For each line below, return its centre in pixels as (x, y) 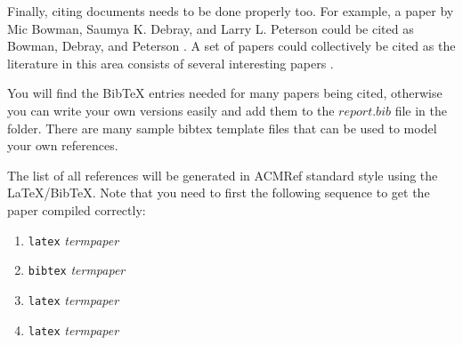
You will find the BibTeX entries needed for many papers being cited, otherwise (225, 93)
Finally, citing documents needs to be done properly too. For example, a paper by (231, 11)
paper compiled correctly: (77, 209)
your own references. (63, 145)
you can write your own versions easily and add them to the (171, 110)
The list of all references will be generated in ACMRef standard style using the (223, 175)
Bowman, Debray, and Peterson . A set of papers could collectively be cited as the (231, 46)
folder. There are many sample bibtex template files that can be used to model (222, 128)
